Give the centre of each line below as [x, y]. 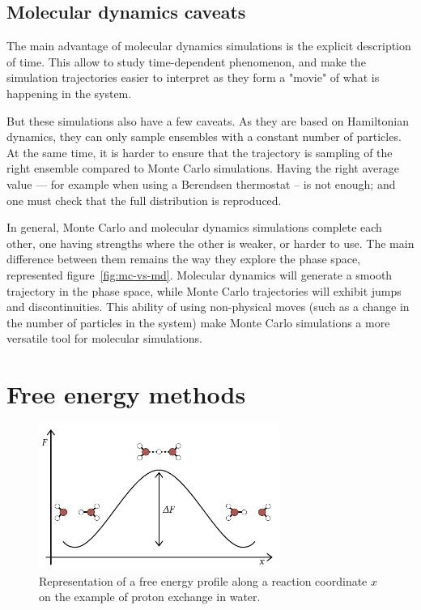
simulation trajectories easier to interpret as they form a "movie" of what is [193, 77]
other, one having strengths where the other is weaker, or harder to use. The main [210, 243]
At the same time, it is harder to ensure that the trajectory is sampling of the [200, 152]
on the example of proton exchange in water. [150, 597]
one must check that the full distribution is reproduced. [144, 200]
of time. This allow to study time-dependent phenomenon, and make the [186, 61]
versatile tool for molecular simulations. [104, 338]
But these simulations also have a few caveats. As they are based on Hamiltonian [208, 120]
